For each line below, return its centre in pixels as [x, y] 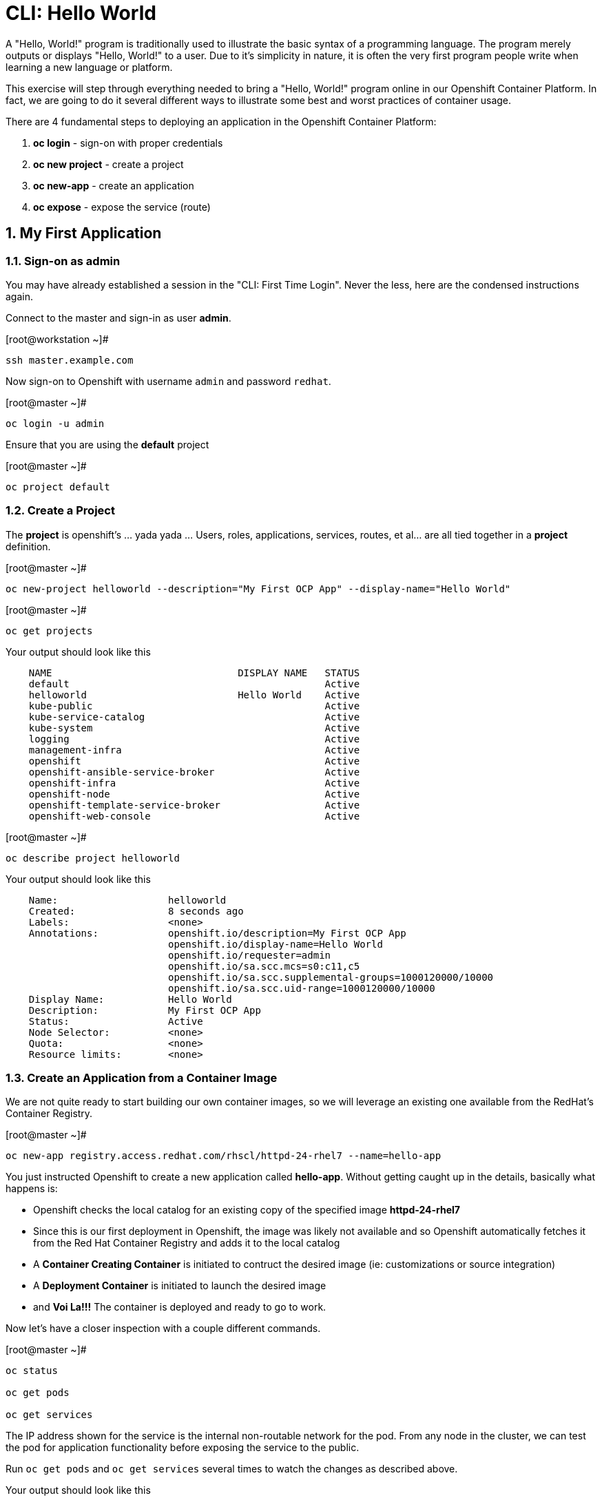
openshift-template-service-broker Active [194, 805]
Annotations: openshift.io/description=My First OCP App [217, 933]
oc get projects [49, 631]
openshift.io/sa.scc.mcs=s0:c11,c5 [264, 966]
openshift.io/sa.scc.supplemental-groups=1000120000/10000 [331, 977]
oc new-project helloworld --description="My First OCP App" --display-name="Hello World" [258, 588]
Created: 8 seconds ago [136, 911]
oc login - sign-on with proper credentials [128, 143]
